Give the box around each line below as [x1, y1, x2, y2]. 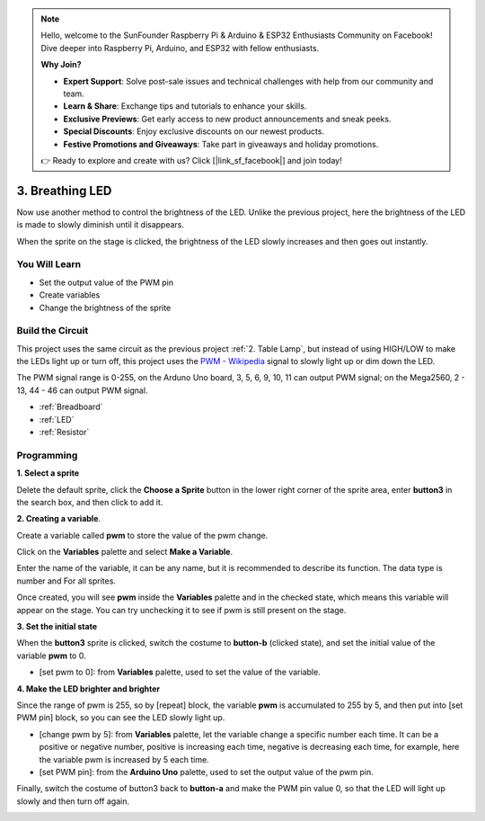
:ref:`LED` [39, 414, 75, 424]
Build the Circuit [16, 325, 89, 337]
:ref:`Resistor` [39, 427, 90, 437]
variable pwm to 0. [16, 650, 86, 661]
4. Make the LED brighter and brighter [16, 683, 161, 694]
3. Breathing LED [16, 183, 112, 198]
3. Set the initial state [16, 621, 98, 632]
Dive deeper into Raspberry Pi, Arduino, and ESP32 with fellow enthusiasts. [40, 42, 320, 53]
